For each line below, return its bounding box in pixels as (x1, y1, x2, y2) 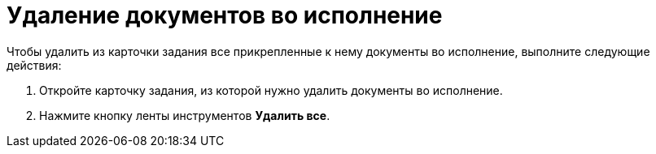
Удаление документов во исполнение (7, 2, 443, 29)
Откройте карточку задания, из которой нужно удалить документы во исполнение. (39, 83, 503, 97)
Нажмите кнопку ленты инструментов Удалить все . (39, 108, 330, 122)
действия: (7, 58, 62, 72)
